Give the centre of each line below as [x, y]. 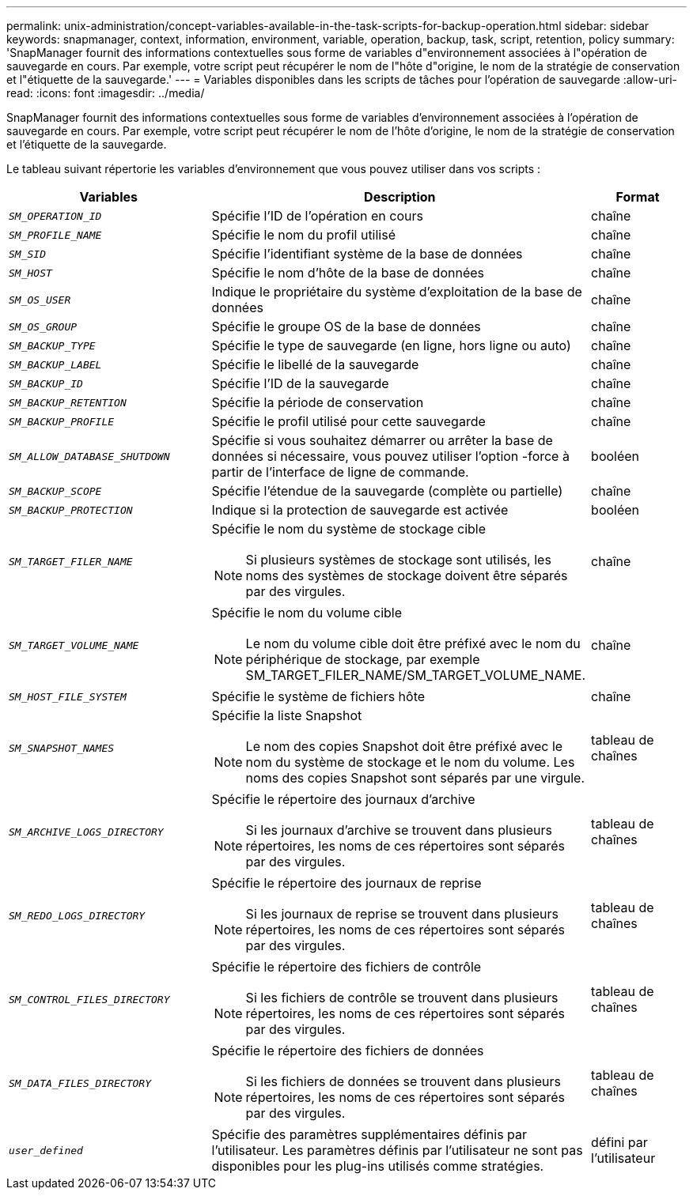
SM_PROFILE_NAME [55, 235]
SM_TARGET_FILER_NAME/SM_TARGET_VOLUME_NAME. [416, 675]
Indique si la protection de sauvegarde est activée [360, 510]
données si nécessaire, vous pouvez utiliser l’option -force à [390, 456]
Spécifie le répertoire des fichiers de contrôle [346, 967]
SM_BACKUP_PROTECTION [71, 510]
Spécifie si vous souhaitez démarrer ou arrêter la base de [382, 440]
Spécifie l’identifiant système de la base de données [367, 254]
